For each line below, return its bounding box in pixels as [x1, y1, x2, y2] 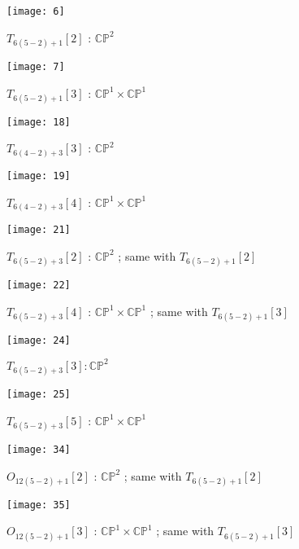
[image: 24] [6, 334, 71, 346]
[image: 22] [6, 279, 71, 291]
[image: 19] [6, 169, 71, 182]
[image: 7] [6, 60, 65, 72]
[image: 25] [6, 389, 71, 401]
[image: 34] [6, 443, 71, 455]
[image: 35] [6, 498, 71, 511]
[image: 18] [6, 116, 71, 128]
